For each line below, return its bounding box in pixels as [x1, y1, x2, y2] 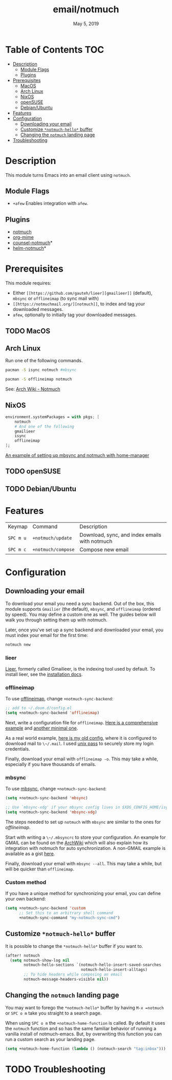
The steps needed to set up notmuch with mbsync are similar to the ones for [5, 819, 161, 825]
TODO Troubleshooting [5, 1063, 106, 1075]
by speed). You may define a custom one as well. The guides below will [5, 611, 156, 617]
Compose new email [79, 546, 129, 553]
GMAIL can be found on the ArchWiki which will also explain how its [5, 839, 148, 846]
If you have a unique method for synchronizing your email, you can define [5, 890, 161, 897]
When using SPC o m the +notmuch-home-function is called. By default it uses [5, 1020, 165, 1026]
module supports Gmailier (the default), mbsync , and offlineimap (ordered [5, 606, 161, 612]
